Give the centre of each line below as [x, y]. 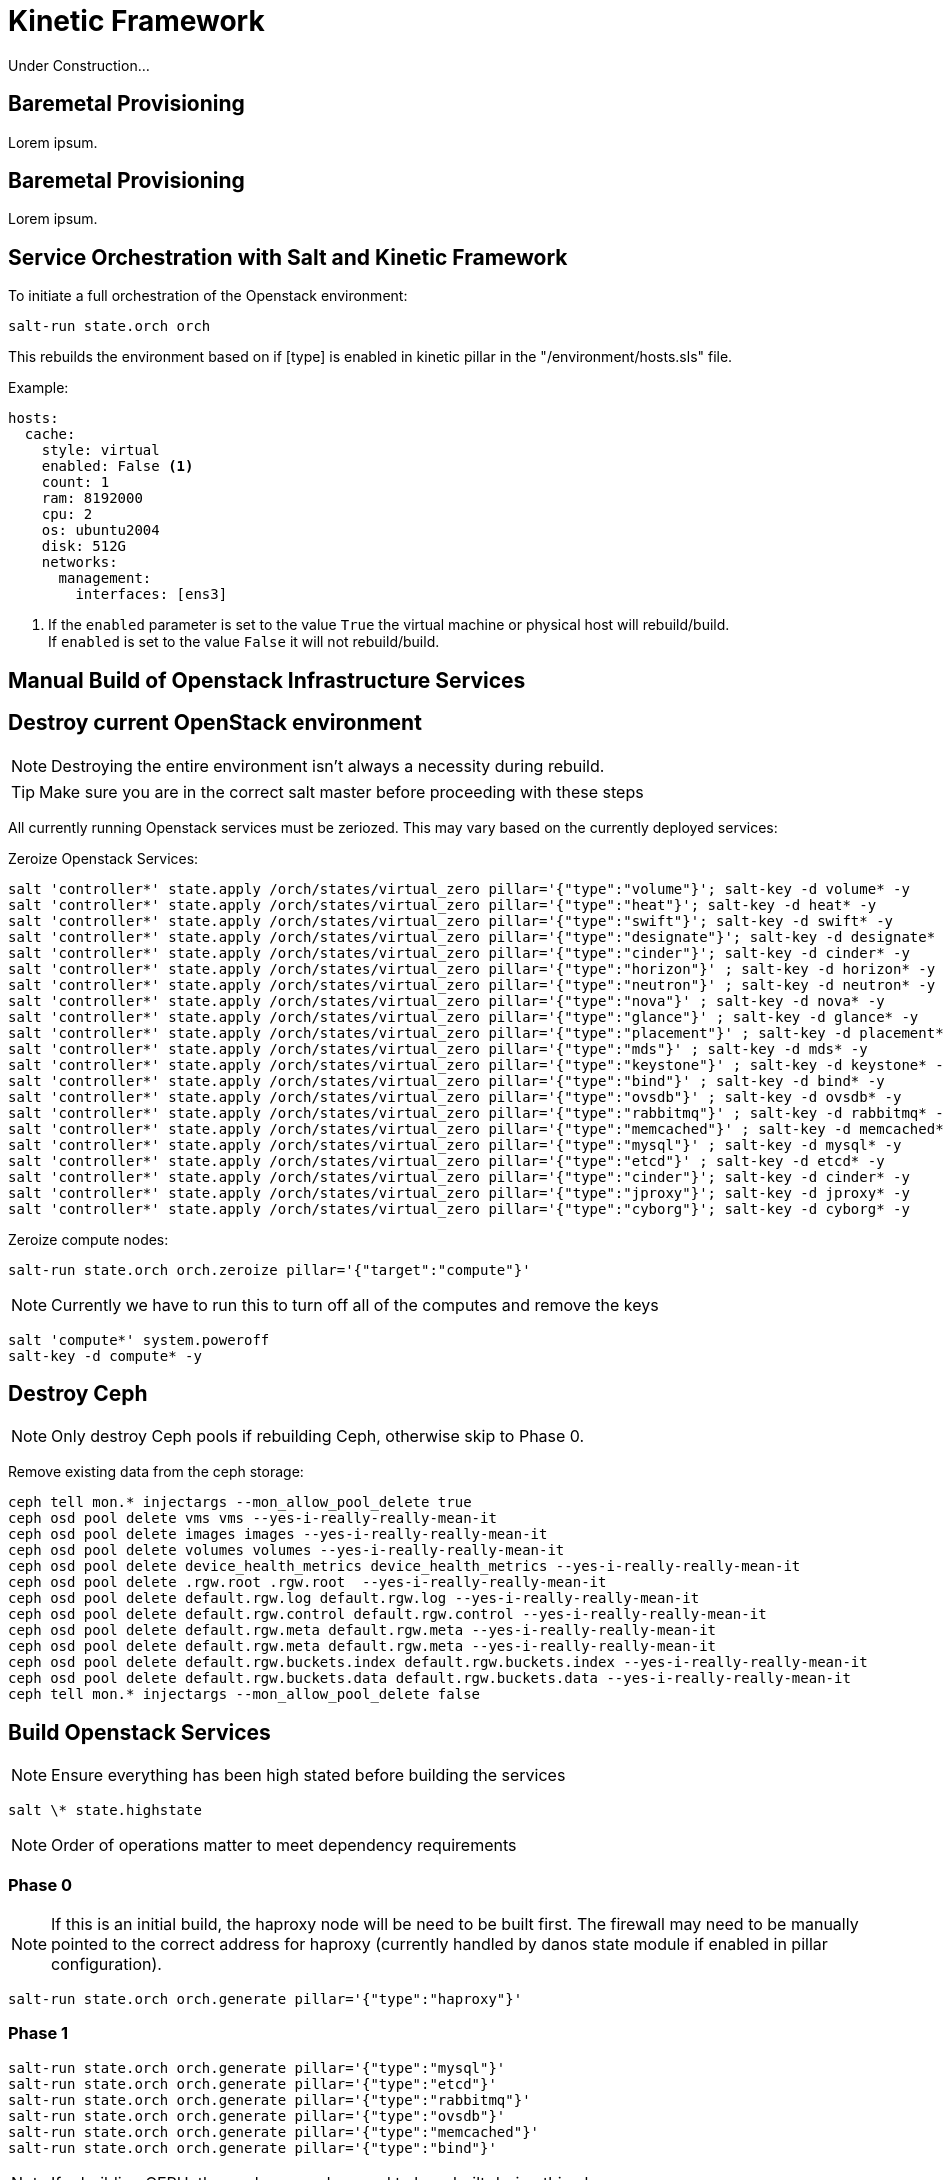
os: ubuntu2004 [100, 530]
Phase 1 [38, 2033]
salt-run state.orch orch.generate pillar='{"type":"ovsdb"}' [257, 2115]
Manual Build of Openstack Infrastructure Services [267, 680]
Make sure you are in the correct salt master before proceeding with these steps [341, 791]
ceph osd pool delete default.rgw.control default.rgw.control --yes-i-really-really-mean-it [387, 1614]
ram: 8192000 [92, 498]
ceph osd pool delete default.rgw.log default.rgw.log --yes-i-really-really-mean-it [354, 1598]
